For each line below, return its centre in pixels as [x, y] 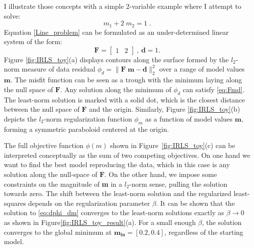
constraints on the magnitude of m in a [63, 184]
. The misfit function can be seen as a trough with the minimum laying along [126, 80]
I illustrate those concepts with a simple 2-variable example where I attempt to [123, 6]
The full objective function [44, 145]
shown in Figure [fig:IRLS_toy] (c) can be [173, 145]
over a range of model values [202, 69]
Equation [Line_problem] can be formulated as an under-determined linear [116, 32]
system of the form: [33, 41]
